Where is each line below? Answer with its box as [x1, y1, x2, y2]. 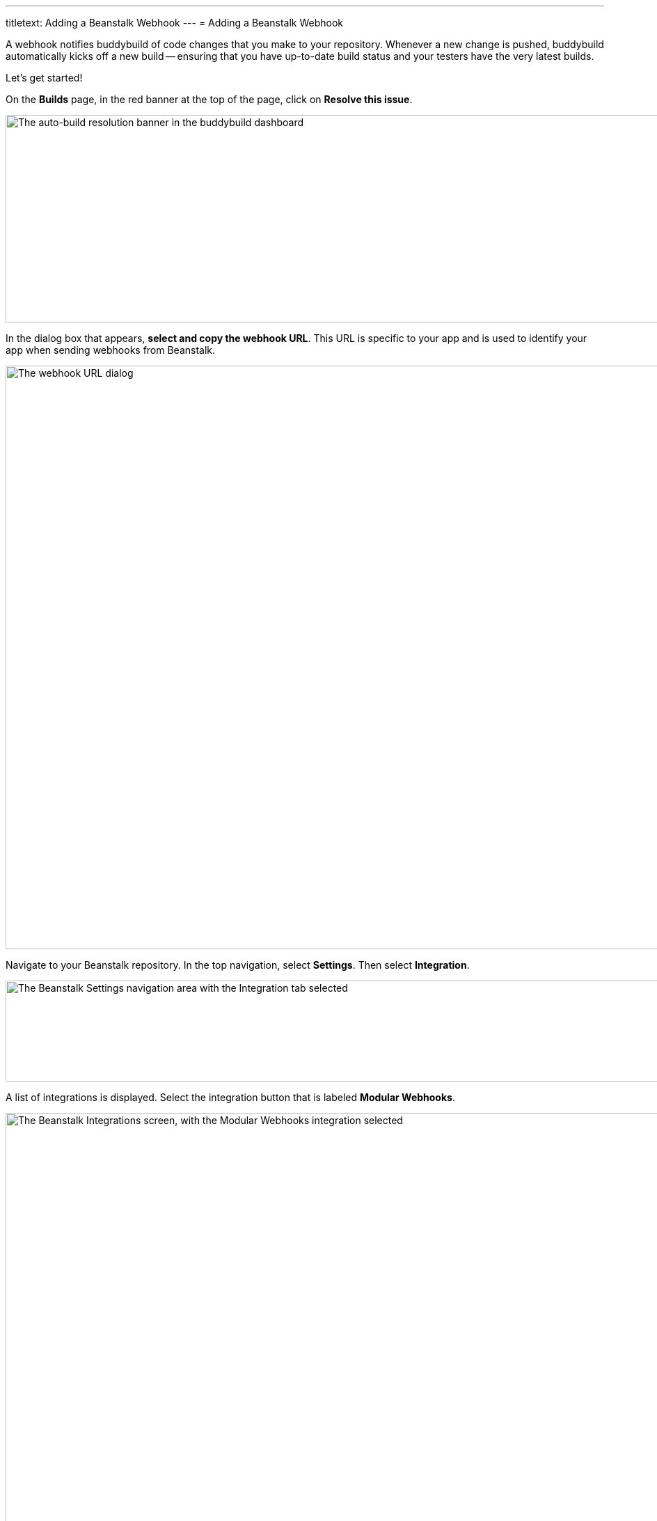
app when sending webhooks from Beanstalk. [6, 344, 216, 356]
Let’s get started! [6, 72, 83, 84]
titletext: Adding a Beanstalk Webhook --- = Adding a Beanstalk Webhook [6, 17, 343, 29]
